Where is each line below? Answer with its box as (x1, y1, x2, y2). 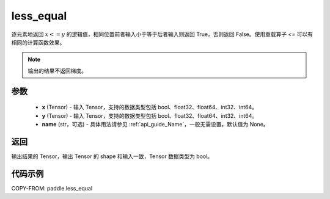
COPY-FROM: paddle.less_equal (11, 184, 93, 192)
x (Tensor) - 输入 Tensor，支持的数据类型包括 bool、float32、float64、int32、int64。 (42, 104, 258, 111)
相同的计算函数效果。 (11, 38, 65, 46)
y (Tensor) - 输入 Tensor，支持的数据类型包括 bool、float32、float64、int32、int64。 (42, 112, 258, 119)
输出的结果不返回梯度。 (28, 67, 87, 74)
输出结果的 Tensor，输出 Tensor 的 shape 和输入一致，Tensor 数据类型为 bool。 (11, 153, 213, 160)
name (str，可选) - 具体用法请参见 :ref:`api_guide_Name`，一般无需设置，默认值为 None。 (42, 120, 269, 128)
